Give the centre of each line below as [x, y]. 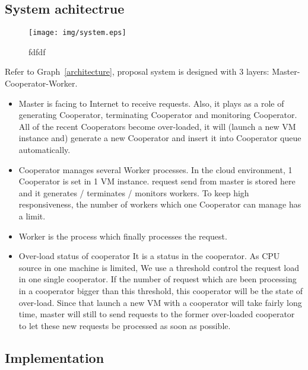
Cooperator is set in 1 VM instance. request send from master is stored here [157, 181]
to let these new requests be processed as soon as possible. [125, 325]
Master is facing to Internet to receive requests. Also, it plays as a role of [151, 103]
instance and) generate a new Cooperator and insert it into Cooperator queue [160, 138]
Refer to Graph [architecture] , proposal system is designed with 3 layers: [137, 71]
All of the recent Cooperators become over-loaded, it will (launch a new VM [157, 126]
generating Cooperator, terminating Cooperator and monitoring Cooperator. [158, 115]
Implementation [55, 357]
